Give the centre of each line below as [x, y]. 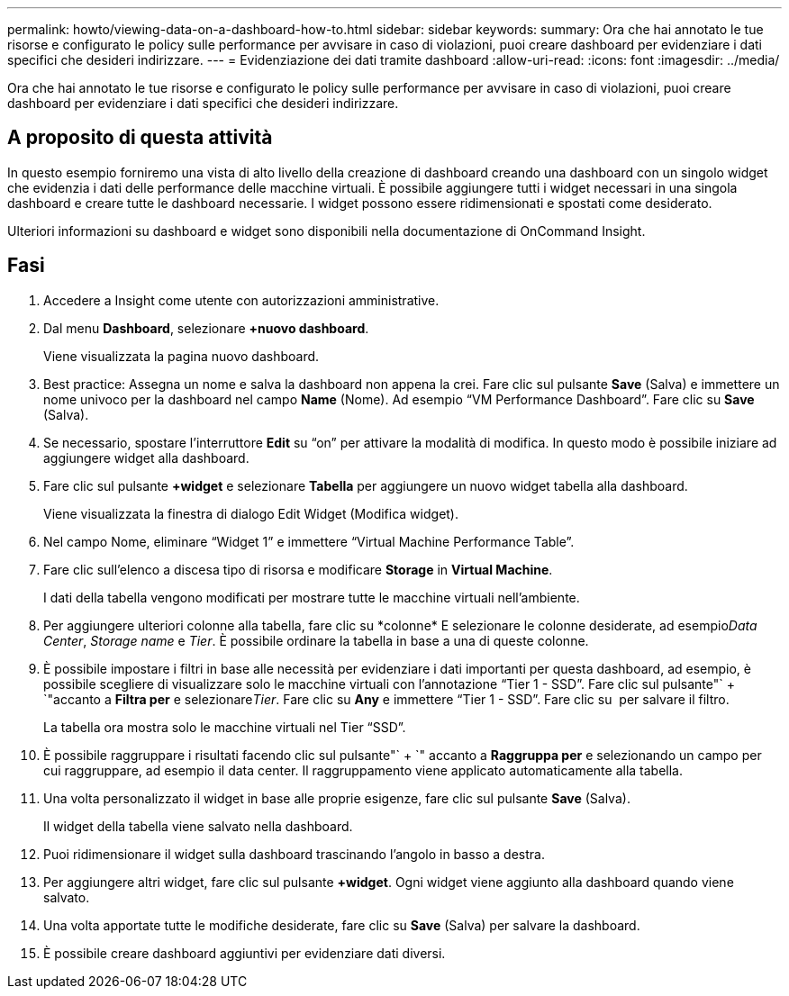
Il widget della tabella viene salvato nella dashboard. [198, 826]
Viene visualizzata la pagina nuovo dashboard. [181, 356]
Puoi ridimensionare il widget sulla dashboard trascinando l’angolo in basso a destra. [294, 854]
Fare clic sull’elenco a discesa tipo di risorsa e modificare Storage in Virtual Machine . [298, 569]
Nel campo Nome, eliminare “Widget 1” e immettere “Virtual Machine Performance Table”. [309, 541]
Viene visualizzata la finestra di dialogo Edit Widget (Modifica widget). [251, 513]
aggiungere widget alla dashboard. [146, 457]
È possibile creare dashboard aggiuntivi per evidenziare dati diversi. [245, 953]
